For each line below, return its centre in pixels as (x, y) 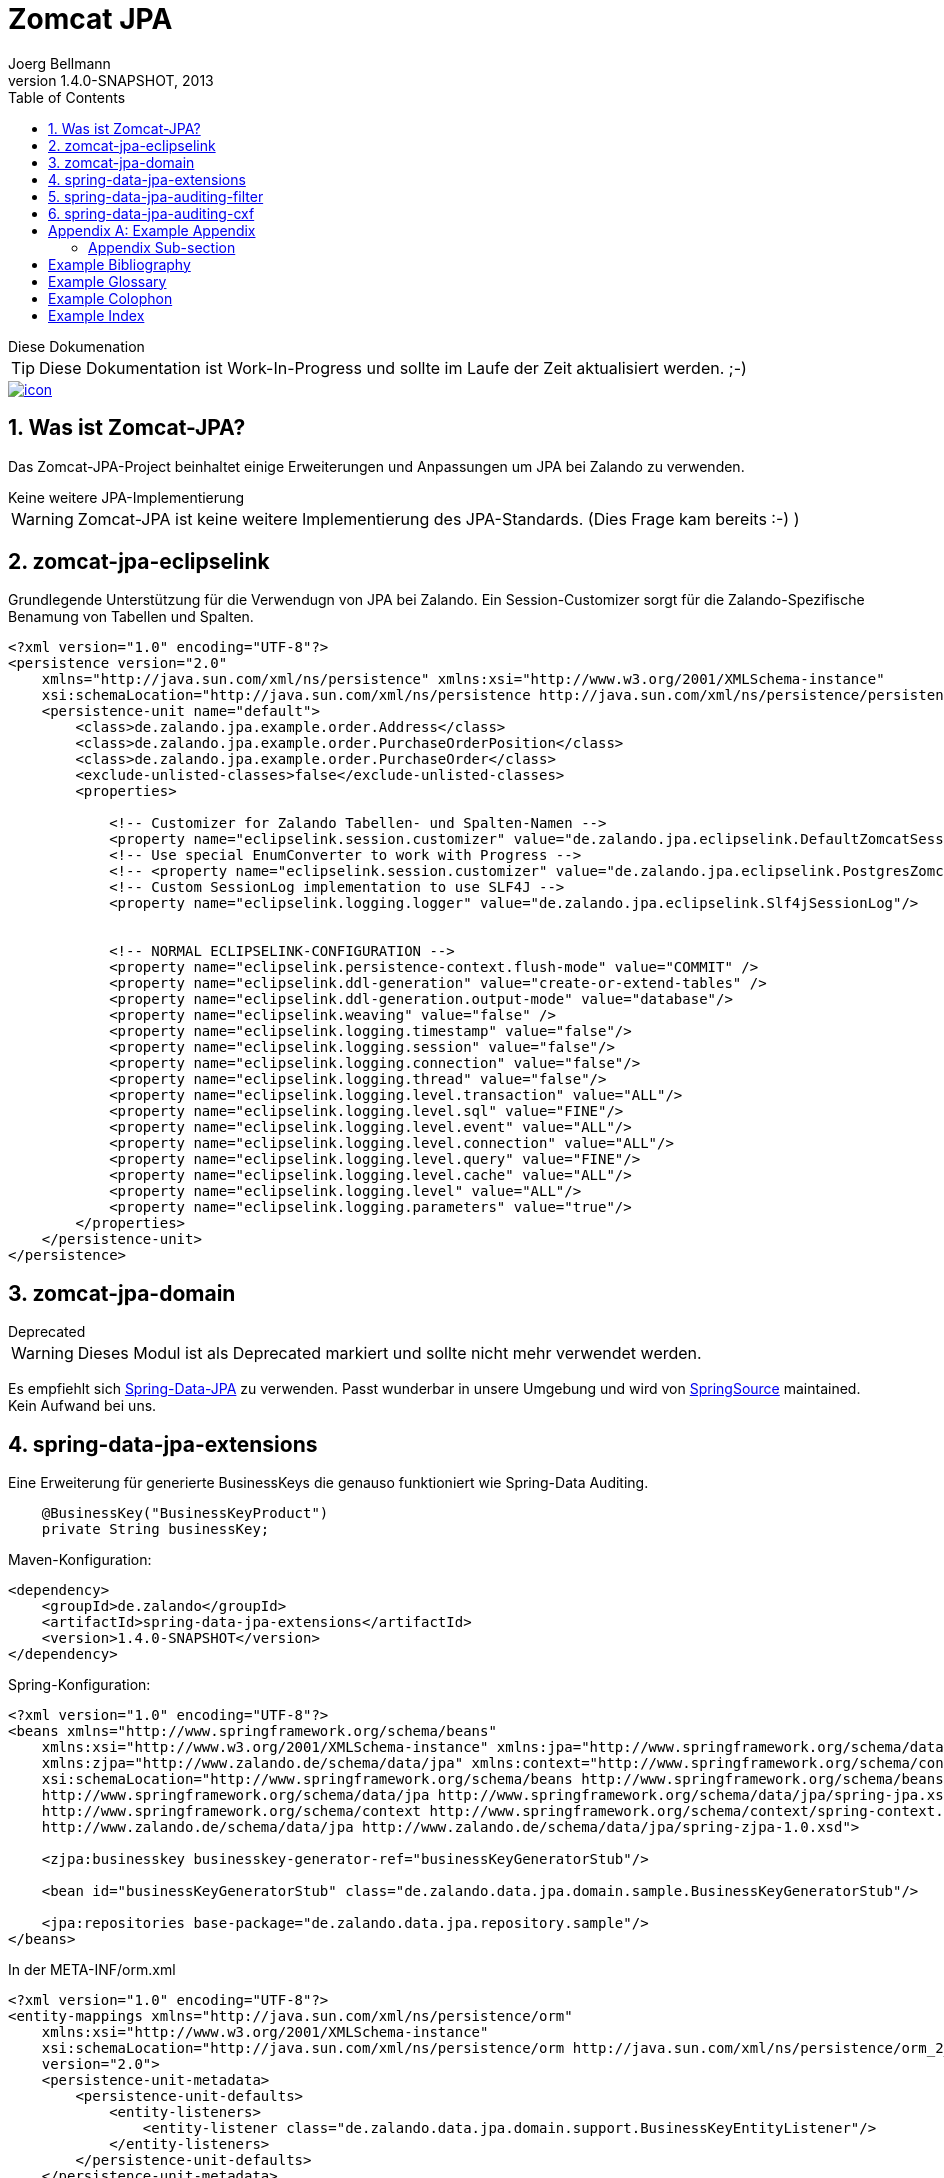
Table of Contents (67, 97)
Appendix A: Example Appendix (152, 230)
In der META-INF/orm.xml (92, 1970)
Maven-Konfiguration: (80, 1560)
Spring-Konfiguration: (79, 1685)
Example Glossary (107, 281)
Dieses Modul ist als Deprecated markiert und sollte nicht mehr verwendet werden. (389, 1353)
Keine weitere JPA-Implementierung (126, 497)
